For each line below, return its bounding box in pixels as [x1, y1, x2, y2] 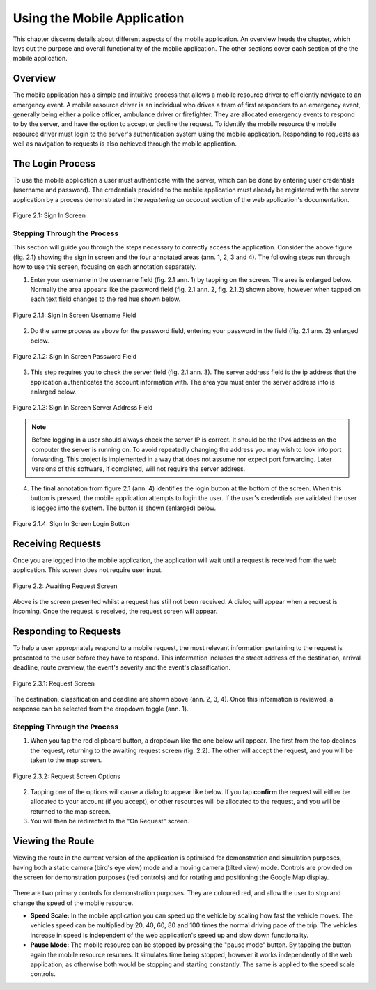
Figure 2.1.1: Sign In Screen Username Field [13, 311, 136, 319]
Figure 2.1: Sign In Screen [13, 211, 86, 219]
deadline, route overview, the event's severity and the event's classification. [13, 663, 231, 672]
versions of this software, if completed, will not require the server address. [31, 465, 246, 473]
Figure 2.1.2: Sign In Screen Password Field [13, 352, 137, 360]
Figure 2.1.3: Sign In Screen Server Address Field [13, 403, 153, 412]
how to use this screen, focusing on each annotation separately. [13, 263, 197, 271]
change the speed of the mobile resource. [13, 899, 134, 907]
